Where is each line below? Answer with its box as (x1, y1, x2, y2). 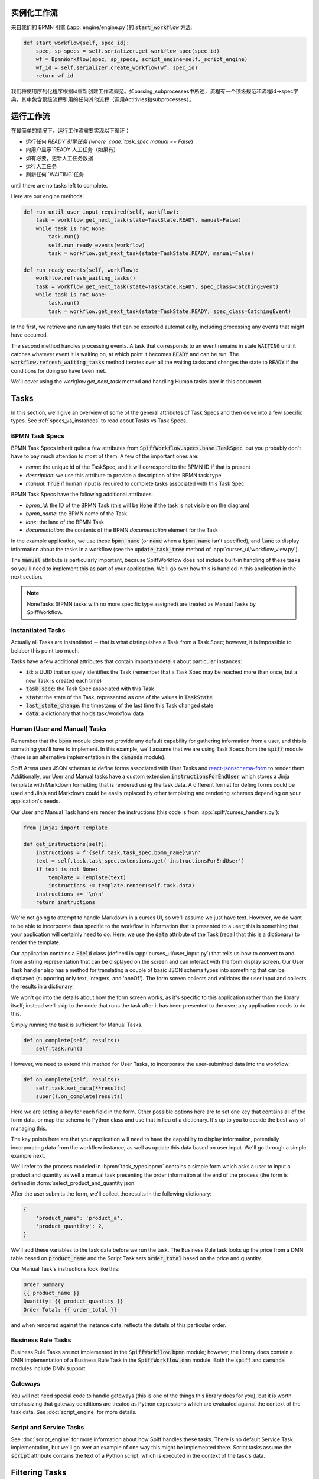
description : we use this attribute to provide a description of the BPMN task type (25, 472, 222, 479)
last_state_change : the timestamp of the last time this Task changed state (25, 702, 214, 709)
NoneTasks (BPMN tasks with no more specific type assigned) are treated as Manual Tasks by (27, 600, 256, 608)
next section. (11, 573, 43, 580)
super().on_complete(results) (35, 1093, 123, 1100)
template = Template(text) (48, 874, 126, 881)
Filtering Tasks (11, 1468, 67, 1478)
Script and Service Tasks (11, 1423, 84, 1432)
